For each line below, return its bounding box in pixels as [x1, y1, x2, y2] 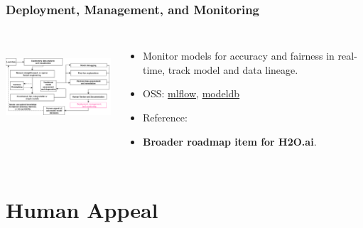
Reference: [142, 110, 188, 124]
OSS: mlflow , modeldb [142, 86, 240, 101]
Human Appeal [6, 195, 158, 224]
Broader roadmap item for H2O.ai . [142, 134, 317, 148]
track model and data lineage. [168, 62, 298, 77]
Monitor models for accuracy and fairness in [142, 48, 335, 63]
